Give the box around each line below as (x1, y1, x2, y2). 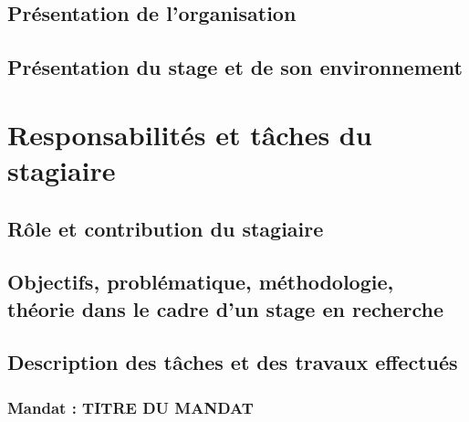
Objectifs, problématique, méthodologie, (7, 268, 394, 296)
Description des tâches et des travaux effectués (7, 348, 458, 376)
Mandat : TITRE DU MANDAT (7, 396, 254, 418)
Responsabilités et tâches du (7, 115, 372, 153)
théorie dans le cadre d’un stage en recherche (7, 294, 444, 322)
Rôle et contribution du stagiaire (7, 214, 324, 242)
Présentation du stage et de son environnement (7, 53, 463, 81)
